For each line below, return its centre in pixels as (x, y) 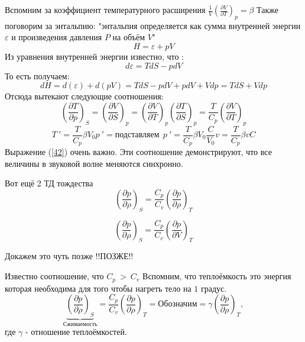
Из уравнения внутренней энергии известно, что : (94, 56)
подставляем (137, 135)
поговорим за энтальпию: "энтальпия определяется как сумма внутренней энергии (153, 25)
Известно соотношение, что (54, 276)
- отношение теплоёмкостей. (76, 332)
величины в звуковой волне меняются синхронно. (94, 163)
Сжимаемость (80, 324)
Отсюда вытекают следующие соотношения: (84, 96)
